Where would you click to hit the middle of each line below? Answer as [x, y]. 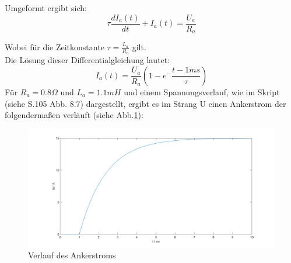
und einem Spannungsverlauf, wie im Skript [202, 91]
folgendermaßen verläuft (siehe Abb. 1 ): [74, 115]
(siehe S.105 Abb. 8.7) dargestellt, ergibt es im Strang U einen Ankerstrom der [145, 103]
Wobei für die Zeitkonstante [55, 47]
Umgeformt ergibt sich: [46, 8]
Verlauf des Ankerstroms [72, 255]
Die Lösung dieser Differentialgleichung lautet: [87, 60]
